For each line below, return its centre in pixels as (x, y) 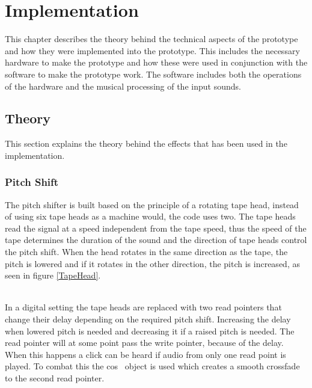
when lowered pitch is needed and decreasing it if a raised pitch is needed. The (150, 331)
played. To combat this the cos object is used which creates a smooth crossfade (152, 366)
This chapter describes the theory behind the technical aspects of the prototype (151, 39)
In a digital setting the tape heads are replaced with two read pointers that (143, 307)
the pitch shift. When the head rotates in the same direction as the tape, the (146, 252)
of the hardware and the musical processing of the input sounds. (123, 86)
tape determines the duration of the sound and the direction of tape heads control (156, 240)
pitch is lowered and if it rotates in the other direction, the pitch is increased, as (152, 263)
